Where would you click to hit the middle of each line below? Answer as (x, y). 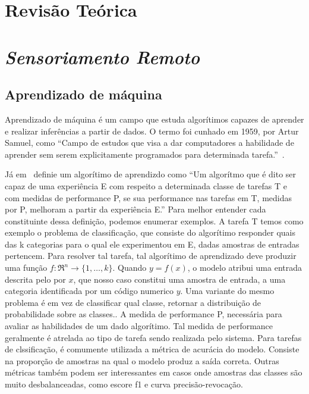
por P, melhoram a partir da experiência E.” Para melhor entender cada (135, 209)
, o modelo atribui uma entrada (245, 268)
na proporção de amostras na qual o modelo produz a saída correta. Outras (142, 360)
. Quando (130, 268)
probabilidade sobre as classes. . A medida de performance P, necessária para (144, 314)
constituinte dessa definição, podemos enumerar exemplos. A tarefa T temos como (154, 221)
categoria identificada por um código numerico (89, 291)
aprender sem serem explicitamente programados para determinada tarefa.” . (145, 154)
